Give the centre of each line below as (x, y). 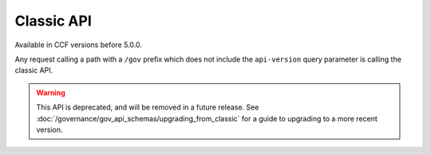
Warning (51, 93)
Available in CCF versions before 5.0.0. (79, 45)
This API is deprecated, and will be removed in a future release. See (148, 107)
